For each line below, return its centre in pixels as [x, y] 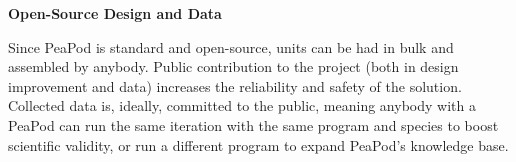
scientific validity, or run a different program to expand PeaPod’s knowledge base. [258, 144]
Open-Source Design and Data [115, 13]
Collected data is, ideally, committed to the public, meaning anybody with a [242, 105]
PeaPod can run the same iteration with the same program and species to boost [253, 124]
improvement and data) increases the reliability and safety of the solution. [235, 85]
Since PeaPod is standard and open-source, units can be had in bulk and [231, 46]
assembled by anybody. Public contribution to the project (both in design [233, 66]
